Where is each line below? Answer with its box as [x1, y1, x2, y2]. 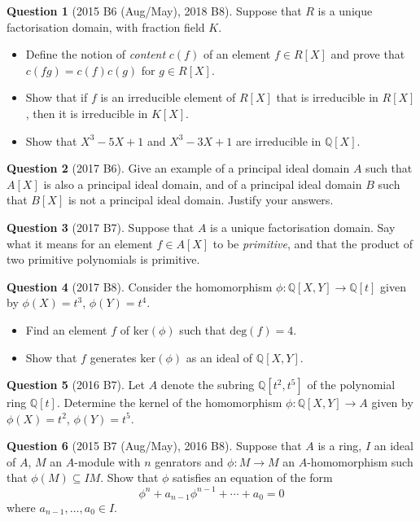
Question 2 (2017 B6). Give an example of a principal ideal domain [7, 160, 350, 177]
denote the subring [160, 376, 255, 393]
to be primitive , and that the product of [212, 234, 413, 252]
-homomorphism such [307, 453, 413, 470]
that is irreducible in [276, 89, 378, 106]
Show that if [25, 89, 88, 106]
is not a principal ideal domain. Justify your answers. [68, 191, 334, 208]
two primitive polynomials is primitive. [7, 251, 200, 268]
